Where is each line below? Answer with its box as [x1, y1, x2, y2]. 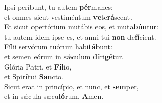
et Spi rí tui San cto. [4, 71, 63, 82]
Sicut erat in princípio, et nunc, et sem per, [4, 81, 139, 91]
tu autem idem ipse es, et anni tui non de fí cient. [4, 31, 156, 42]
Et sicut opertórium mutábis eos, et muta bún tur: [4, 21, 158, 32]
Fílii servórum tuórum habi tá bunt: [4, 41, 112, 52]
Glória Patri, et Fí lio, [4, 61, 72, 72]
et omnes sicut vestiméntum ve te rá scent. [4, 11, 132, 22]
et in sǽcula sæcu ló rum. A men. [4, 91, 104, 101]
